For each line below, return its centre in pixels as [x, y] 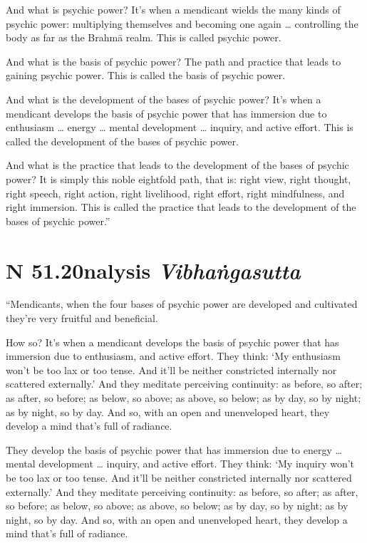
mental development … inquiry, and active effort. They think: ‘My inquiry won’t [180, 464]
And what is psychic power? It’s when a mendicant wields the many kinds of [173, 9]
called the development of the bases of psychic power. [122, 141]
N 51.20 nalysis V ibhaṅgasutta [153, 270]
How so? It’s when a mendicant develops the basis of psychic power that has [172, 342]
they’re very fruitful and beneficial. [82, 318]
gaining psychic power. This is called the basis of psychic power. [146, 75]
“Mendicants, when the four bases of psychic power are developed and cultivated [182, 304]
